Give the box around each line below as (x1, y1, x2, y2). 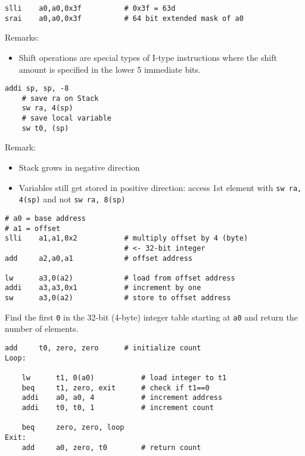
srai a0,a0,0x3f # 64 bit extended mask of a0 (5, 14, 244, 23)
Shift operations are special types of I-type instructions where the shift (18, 51, 277, 63)
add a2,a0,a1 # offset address (5, 254, 192, 263)
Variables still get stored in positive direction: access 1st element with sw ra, (18, 181, 302, 193)
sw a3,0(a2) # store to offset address (5, 294, 231, 303)
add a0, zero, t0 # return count (21, 443, 201, 452)
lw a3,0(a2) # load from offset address (5, 273, 235, 282)
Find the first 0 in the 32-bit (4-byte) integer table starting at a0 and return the (5, 310, 298, 323)
